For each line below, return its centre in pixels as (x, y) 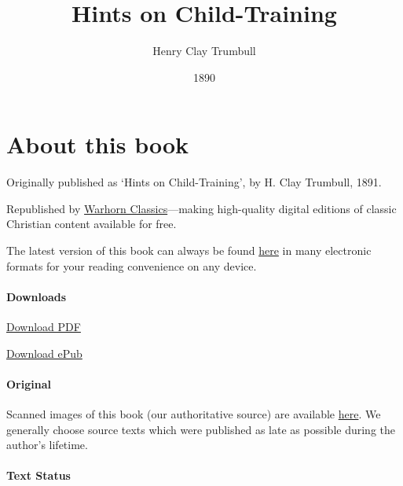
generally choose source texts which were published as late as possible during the (201, 429)
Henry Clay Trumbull (204, 51)
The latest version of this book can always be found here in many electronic (189, 250)
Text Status (38, 475)
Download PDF (44, 327)
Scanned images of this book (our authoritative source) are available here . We (194, 414)
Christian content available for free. (92, 224)
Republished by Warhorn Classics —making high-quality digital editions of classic (201, 208)
